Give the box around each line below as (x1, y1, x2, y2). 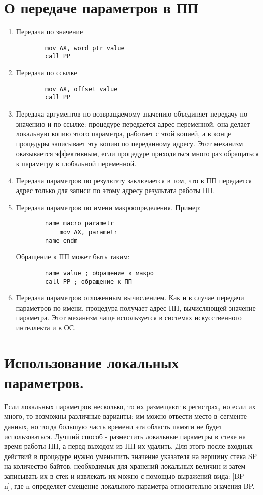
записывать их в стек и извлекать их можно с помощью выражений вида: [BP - (4, 471, 249, 481)
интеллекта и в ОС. (16, 322, 76, 332)
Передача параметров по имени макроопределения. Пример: (16, 202, 201, 212)
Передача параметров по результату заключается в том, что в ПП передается (16, 175, 252, 185)
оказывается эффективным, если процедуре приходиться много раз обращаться (16, 148, 259, 159)
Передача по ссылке (16, 67, 77, 78)
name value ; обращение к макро (45, 269, 154, 277)
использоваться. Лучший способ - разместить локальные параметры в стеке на (4, 431, 246, 441)
